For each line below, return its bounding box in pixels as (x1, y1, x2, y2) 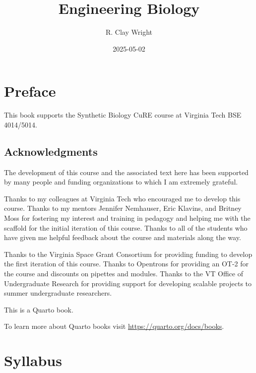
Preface (4, 81, 56, 101)
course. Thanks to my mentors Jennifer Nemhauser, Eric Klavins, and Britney (4, 203, 242, 213)
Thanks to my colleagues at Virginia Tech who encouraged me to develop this (4, 193, 241, 203)
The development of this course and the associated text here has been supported (4, 167, 249, 177)
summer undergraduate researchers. (4, 288, 112, 298)
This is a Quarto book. (4, 304, 73, 314)
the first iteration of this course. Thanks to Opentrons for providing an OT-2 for (4, 258, 249, 269)
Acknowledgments (4, 143, 98, 159)
